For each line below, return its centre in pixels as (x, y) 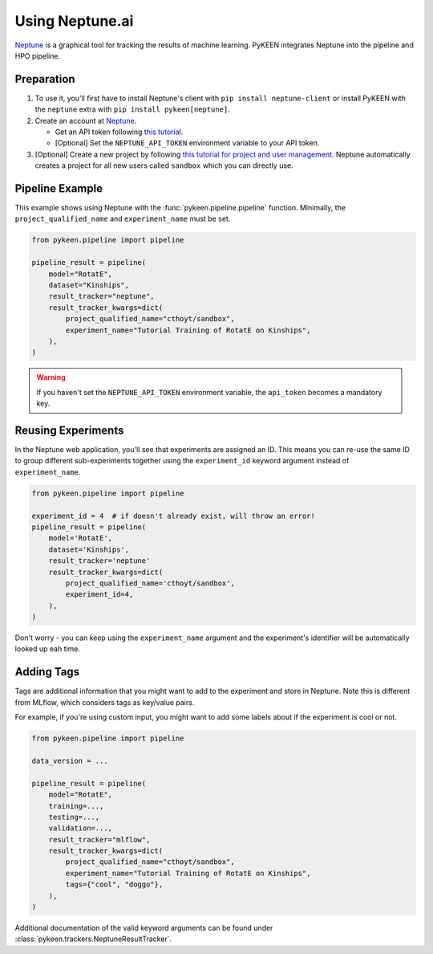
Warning (51, 377)
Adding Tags (47, 672)
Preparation (45, 79)
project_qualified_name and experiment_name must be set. (123, 219)
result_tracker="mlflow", (99, 840)
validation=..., (80, 828)
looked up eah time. (47, 649)
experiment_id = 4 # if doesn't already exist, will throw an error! (174, 516)
